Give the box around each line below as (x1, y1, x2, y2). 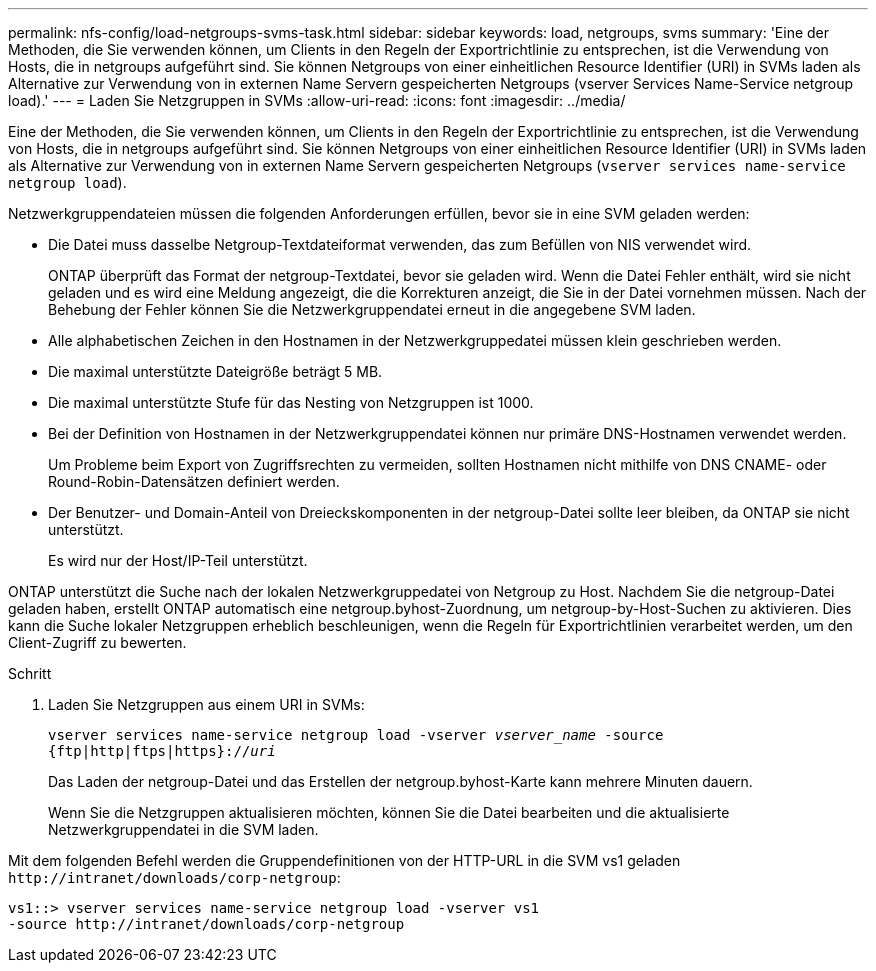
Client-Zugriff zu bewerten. (8, 634, 187, 651)
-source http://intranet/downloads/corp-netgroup (8, 916, 405, 932)
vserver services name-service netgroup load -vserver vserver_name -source (48, 727, 664, 743)
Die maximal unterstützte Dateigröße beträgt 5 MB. (48, 363, 383, 380)
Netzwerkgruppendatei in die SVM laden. (48, 821, 319, 838)
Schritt (8, 665, 52, 682)
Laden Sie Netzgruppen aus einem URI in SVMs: (48, 696, 365, 713)
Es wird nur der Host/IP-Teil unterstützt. (48, 552, 308, 569)
